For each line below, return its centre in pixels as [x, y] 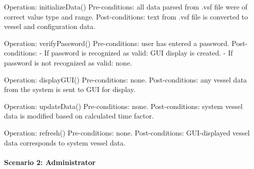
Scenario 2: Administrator [50, 162]
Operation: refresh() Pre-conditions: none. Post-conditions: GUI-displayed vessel [127, 132]
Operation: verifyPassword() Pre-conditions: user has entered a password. [117, 43]
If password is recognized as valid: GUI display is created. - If [139, 53]
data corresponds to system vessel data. [65, 142]
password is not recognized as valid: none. [68, 62]
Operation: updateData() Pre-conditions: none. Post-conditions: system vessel [123, 106]
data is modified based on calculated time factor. [79, 116]
